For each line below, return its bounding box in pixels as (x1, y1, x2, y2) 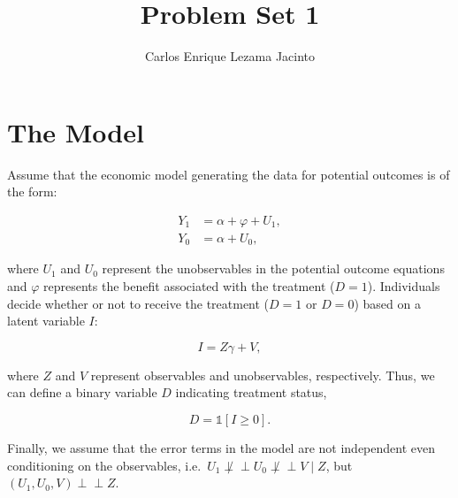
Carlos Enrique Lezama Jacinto (144, 47, 316, 65)
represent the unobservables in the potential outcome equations (102, 259, 445, 278)
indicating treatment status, (175, 383, 327, 402)
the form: (7, 182, 57, 201)
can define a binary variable (7, 383, 157, 402)
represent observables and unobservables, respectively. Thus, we (90, 365, 435, 384)
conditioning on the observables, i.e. (7, 456, 202, 474)
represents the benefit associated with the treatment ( (43, 276, 335, 295)
